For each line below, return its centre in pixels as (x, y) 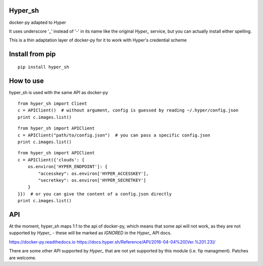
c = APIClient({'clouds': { (51, 160)
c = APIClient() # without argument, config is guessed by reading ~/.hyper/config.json (128, 110)
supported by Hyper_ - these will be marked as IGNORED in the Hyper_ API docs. (90, 233)
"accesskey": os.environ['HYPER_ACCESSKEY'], (93, 173)
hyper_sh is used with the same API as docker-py (58, 92)
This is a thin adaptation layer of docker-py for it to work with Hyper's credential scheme (98, 40)
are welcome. (23, 258)
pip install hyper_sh (43, 67)
